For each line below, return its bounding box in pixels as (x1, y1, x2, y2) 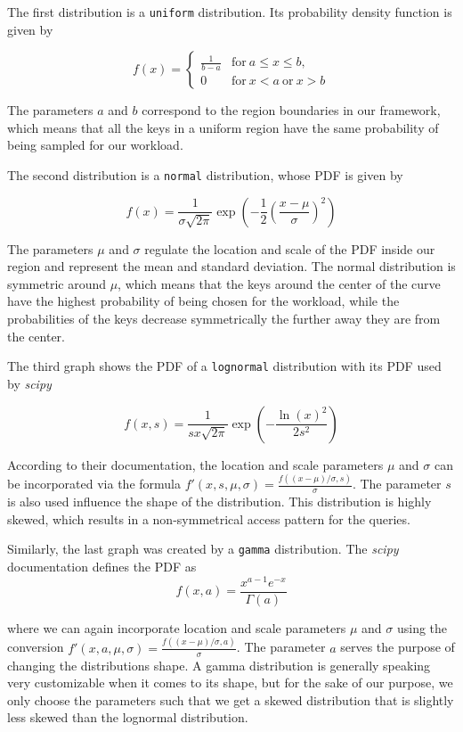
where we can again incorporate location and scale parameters (7, 618, 346, 637)
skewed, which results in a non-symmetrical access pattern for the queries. (7, 509, 410, 528)
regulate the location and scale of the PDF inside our (144, 239, 435, 258)
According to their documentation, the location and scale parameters (7, 455, 384, 473)
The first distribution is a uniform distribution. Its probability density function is (7, 3, 452, 21)
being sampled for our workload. (7, 136, 183, 154)
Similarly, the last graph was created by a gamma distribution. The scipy (7, 539, 399, 558)
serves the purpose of (340, 637, 455, 656)
